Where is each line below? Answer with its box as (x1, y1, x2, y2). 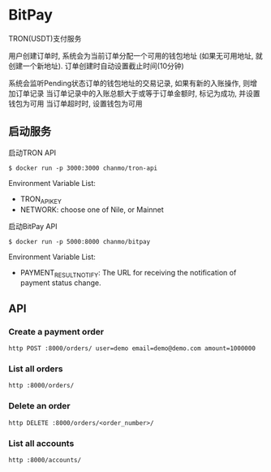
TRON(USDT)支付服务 (8, 33, 82, 43)
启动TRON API (8, 148, 57, 158)
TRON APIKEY (19, 193, 62, 206)
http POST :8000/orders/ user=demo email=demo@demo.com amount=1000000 (8, 344, 256, 353)
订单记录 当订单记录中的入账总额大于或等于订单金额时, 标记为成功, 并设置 (15, 88, 260, 98)
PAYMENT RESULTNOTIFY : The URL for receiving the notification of (19, 267, 237, 279)
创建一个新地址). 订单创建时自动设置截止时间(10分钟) (8, 61, 184, 71)
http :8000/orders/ (8, 382, 75, 390)
